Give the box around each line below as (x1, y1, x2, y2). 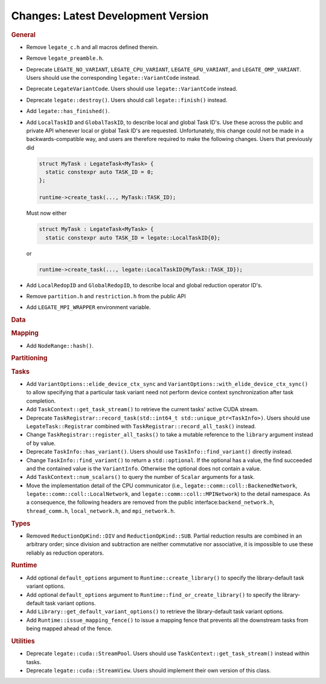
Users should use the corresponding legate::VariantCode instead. (26, 74, 200, 81)
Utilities (11, 637, 36, 645)
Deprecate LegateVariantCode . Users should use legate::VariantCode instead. (26, 85, 238, 93)
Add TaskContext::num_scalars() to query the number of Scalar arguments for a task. (26, 474, 255, 481)
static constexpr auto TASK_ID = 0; (45, 169, 154, 175)
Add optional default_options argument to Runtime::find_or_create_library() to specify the (26, 591, 281, 598)
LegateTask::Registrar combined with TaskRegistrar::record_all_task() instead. (26, 422, 257, 429)
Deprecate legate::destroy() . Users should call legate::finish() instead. (26, 96, 228, 103)
